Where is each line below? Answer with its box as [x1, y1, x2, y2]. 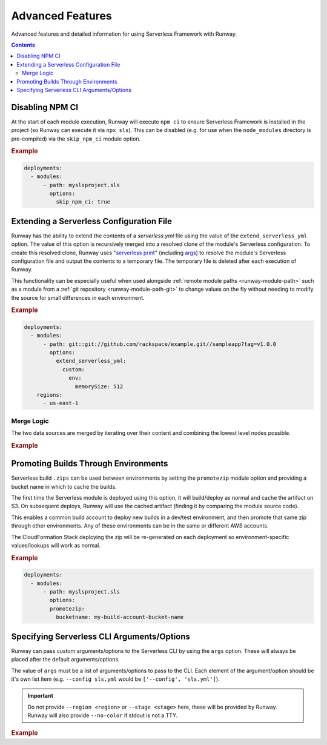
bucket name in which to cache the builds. [11, 483, 117, 490]
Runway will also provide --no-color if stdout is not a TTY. [27, 712, 178, 719]
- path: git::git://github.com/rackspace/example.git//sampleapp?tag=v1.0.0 [43, 340, 277, 348]
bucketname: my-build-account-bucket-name [55, 614, 184, 621]
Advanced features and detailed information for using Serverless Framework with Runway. [11, 30, 237, 38]
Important [27, 692, 54, 700]
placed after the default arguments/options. [11, 656, 121, 663]
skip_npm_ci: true [55, 199, 111, 205]
